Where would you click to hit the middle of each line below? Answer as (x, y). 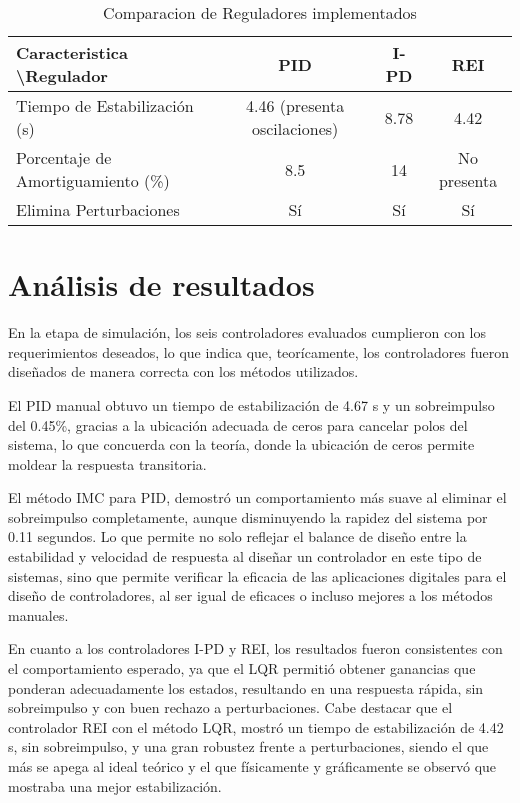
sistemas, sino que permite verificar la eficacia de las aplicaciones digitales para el (257, 575)
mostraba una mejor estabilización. (115, 785)
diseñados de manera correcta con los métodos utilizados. (183, 371)
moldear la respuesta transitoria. (107, 463)
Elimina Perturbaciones (98, 209)
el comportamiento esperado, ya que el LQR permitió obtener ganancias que (242, 668)
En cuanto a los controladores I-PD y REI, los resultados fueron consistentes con (255, 648)
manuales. (38, 614)
